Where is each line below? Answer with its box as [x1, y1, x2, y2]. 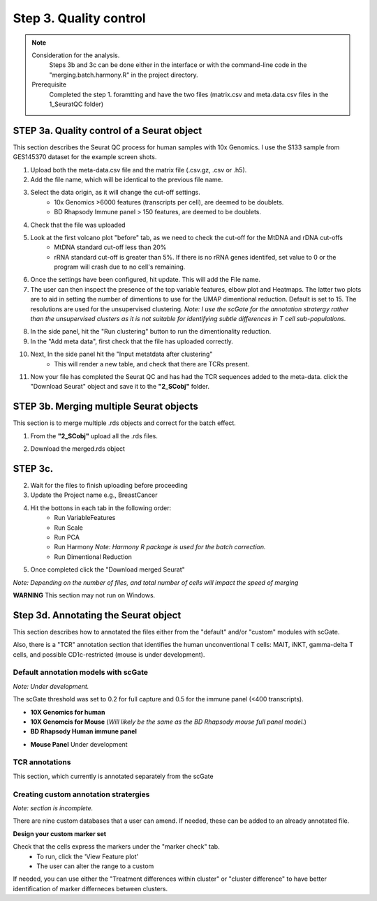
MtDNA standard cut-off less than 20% [54, 243, 167, 251]
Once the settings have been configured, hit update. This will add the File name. [30, 276, 261, 284]
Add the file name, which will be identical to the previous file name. [30, 175, 223, 184]
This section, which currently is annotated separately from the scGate [13, 772, 214, 780]
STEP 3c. [13, 463, 54, 475]
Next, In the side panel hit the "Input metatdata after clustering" [30, 350, 213, 359]
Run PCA [54, 533, 80, 541]
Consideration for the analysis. [31, 51, 120, 59]
